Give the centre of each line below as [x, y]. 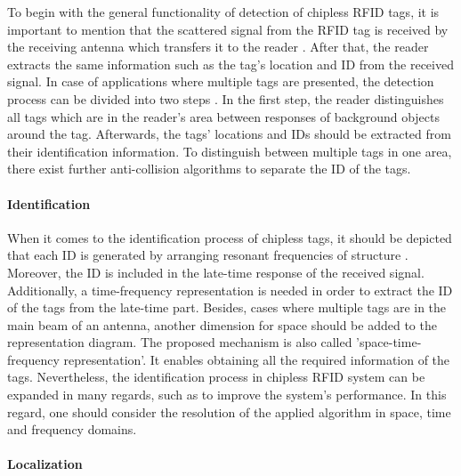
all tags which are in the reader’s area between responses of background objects [223, 116]
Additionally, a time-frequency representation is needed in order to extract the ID [230, 290]
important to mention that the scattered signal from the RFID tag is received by [228, 29]
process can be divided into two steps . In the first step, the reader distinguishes [226, 98]
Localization [45, 464]
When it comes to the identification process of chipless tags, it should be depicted [230, 237]
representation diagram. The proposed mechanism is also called [180, 342]
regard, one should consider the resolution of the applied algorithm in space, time [229, 411]
